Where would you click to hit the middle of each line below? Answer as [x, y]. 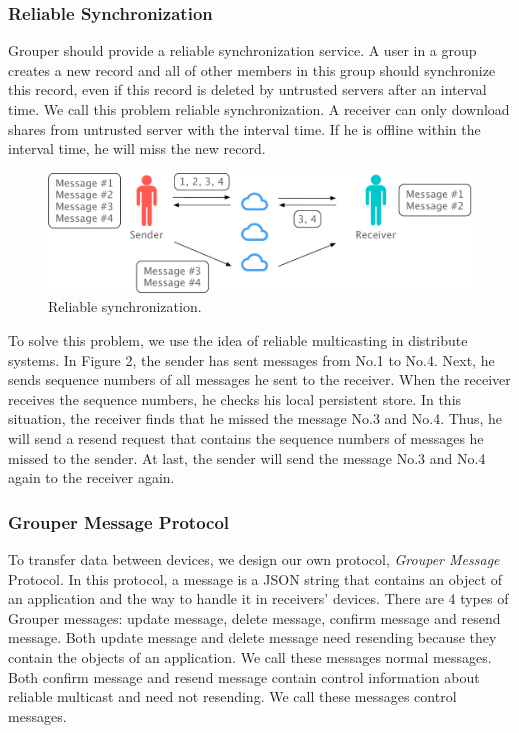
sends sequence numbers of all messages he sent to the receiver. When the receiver [259, 379]
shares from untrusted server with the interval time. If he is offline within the [244, 128]
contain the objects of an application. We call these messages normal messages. [250, 656]
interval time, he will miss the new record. [137, 148]
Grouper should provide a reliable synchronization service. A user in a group [242, 50]
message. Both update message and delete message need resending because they [252, 637]
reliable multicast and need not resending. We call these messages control [232, 696]
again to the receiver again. [91, 477]
